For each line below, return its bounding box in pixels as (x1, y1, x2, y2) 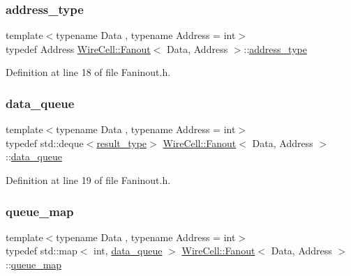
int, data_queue (94, 243, 163, 258)
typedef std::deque (6, 135, 84, 150)
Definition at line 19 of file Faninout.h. (6, 173, 171, 187)
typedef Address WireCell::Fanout (6, 41, 151, 56)
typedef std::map (6, 243, 77, 258)
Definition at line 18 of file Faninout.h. (6, 65, 171, 79)
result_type (96, 135, 147, 150)
